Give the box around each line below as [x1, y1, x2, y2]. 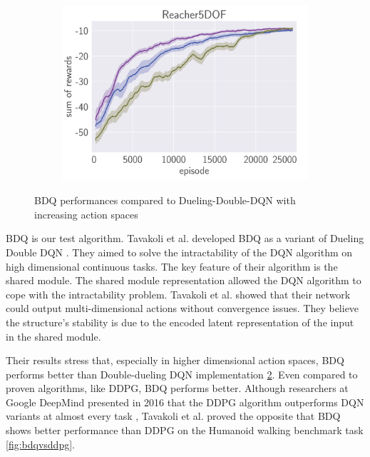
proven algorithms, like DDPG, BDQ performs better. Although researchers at [6, 381, 349, 396]
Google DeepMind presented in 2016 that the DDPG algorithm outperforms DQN [6, 394, 364, 409]
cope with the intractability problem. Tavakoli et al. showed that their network [6, 286, 351, 301]
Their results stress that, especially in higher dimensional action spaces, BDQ [6, 353, 344, 368]
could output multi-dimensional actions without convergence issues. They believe [6, 301, 359, 316]
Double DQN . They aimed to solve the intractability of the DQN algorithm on [6, 244, 353, 259]
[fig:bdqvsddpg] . [6, 436, 75, 451]
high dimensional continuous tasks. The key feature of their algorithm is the [6, 258, 338, 273]
